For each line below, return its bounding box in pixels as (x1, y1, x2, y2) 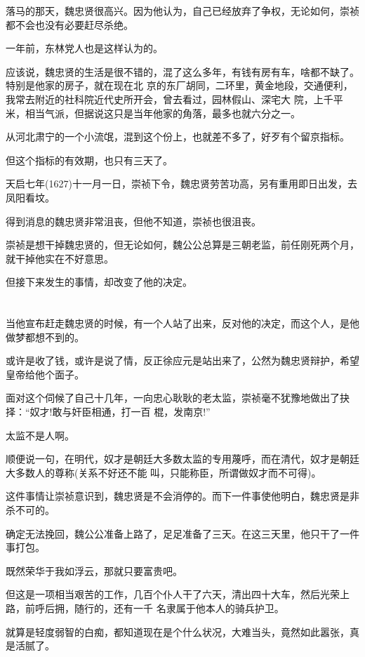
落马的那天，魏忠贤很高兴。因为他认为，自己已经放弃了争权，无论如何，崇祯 (6, 4, 359, 18)
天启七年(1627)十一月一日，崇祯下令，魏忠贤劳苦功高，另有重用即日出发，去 (6, 176, 357, 191)
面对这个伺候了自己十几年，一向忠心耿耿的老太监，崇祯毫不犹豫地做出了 (6, 390, 340, 405)
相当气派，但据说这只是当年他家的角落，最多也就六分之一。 (25, 105, 300, 120)
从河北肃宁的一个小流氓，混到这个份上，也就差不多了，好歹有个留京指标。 (6, 129, 350, 144)
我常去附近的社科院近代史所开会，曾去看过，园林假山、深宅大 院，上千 (6, 91, 333, 106)
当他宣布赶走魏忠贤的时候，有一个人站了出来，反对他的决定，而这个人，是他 (6, 316, 359, 331)
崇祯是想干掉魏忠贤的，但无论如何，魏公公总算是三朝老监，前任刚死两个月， (6, 237, 359, 252)
